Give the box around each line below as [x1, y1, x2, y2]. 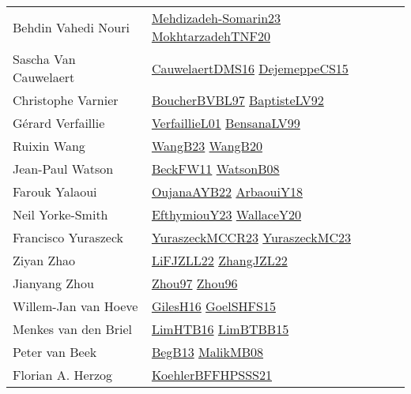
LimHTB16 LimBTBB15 [151, 320, 289, 338]
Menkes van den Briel [13, 320, 133, 338]
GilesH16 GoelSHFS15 [151, 297, 276, 315]
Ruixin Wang [13, 137, 85, 155]
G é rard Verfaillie [13, 114, 105, 132]
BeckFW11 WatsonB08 [151, 159, 280, 178]
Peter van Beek [13, 343, 97, 361]
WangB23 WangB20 [151, 137, 262, 155]
